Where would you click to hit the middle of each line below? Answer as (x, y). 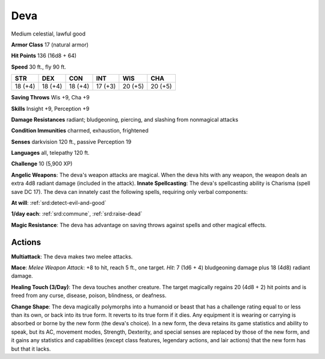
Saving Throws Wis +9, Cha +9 (50, 98)
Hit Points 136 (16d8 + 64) (44, 56)
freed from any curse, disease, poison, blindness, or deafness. (89, 296)
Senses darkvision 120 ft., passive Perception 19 (71, 142)
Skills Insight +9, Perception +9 (50, 108)
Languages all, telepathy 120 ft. (50, 153)
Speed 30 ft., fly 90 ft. (39, 67)
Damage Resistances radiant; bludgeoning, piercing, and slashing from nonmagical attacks (125, 119)
